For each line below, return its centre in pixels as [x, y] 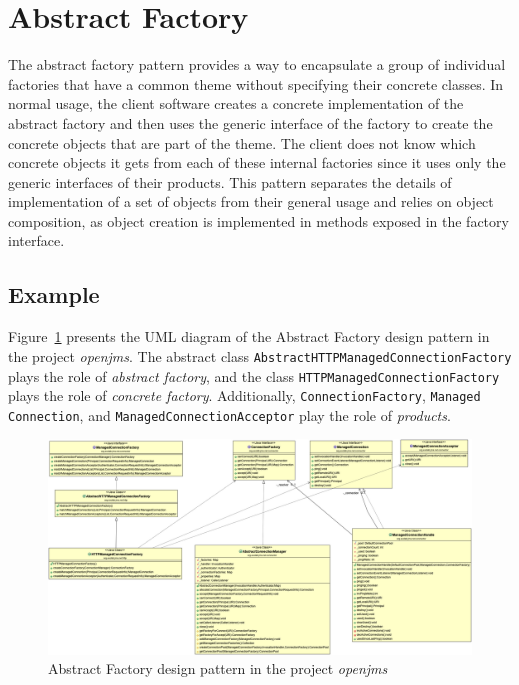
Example [54, 294]
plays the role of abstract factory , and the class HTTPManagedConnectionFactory [254, 375]
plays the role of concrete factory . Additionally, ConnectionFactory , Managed [244, 395]
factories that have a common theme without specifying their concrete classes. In [256, 83]
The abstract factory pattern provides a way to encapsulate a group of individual [257, 64]
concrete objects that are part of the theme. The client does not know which [242, 142]
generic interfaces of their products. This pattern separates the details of [230, 181]
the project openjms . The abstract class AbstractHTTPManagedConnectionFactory [260, 355]
